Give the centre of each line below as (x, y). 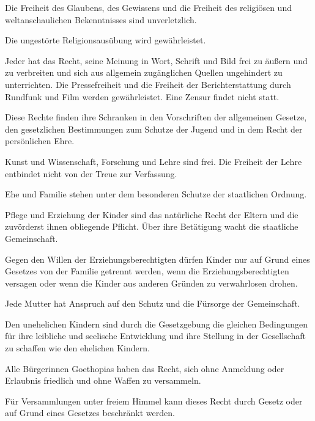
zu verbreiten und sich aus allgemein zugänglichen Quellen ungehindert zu (144, 72)
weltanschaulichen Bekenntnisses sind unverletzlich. (101, 19)
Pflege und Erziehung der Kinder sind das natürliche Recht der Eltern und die (152, 214)
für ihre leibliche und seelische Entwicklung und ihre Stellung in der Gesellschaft (155, 336)
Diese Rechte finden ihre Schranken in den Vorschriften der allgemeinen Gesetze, (156, 117)
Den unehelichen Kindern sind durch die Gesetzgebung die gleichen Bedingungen (157, 324)
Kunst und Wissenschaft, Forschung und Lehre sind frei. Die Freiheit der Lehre (154, 161)
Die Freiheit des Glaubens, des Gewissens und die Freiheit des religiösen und (148, 7)
